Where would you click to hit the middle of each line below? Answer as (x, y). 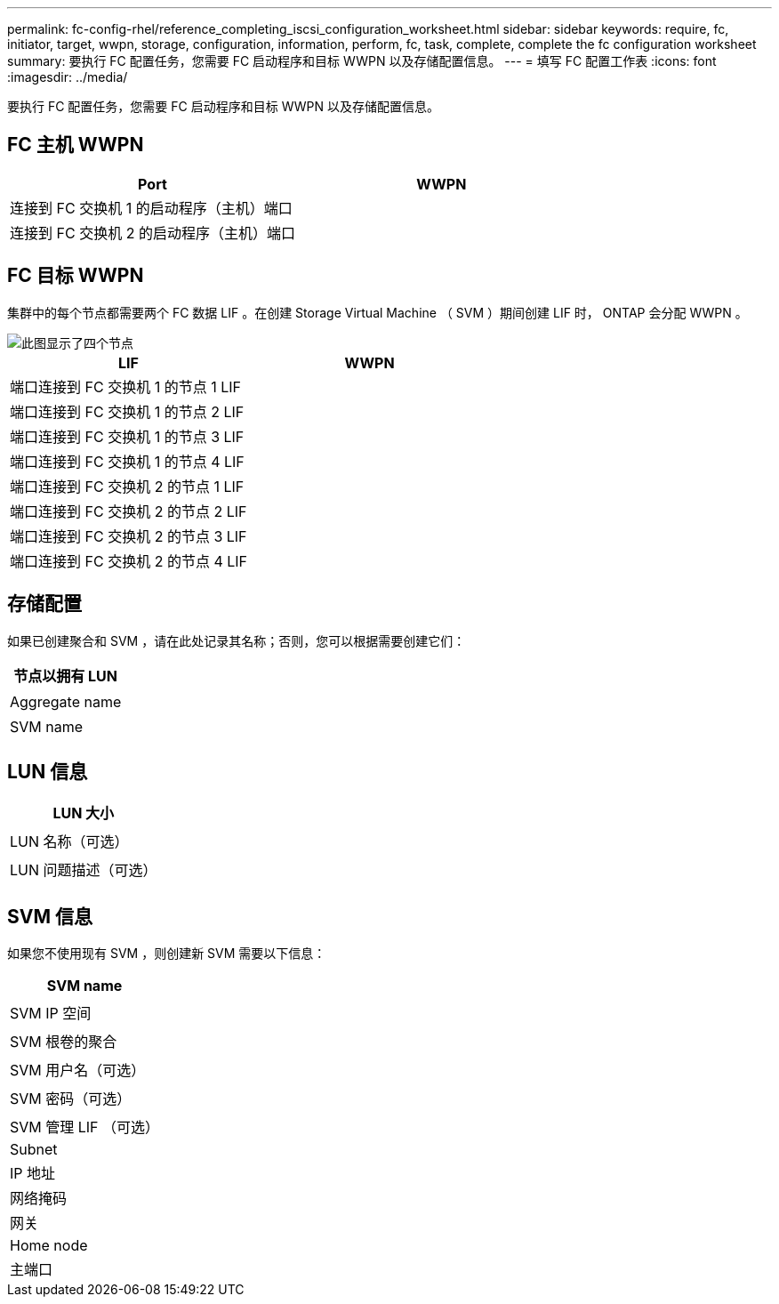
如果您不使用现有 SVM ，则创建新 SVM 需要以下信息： (167, 954)
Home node (49, 1246)
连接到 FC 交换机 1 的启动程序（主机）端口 (151, 208)
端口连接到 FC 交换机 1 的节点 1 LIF (125, 386)
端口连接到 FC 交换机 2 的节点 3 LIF (128, 536)
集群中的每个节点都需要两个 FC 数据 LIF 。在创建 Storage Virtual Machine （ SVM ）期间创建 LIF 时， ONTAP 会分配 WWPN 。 (377, 312)
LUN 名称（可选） (69, 842)
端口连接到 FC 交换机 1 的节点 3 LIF (127, 436)
